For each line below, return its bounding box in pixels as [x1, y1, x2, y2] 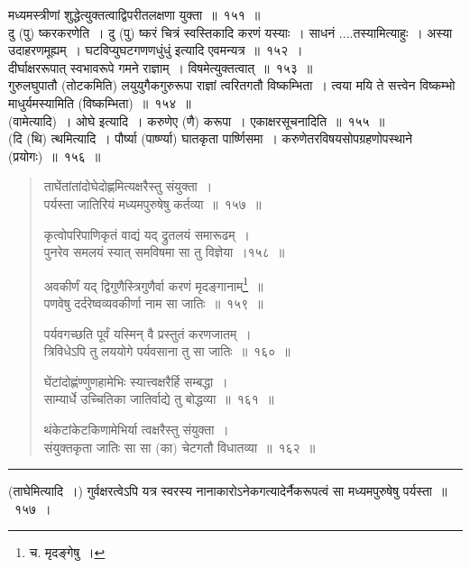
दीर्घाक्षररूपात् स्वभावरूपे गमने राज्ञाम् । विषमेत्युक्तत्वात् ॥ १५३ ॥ [8, 58, 313, 77]
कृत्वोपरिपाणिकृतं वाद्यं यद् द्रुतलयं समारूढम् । [43, 224, 250, 243]
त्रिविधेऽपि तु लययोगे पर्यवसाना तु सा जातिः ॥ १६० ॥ [43, 342, 290, 361]
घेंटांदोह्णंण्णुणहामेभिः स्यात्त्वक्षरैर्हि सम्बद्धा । [43, 371, 228, 390]
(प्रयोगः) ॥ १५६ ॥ [8, 146, 101, 165]
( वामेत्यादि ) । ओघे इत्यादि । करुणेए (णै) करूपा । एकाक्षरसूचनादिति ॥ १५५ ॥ [8, 111, 385, 130]
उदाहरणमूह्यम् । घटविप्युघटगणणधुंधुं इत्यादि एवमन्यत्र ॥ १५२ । [8, 41, 303, 60]
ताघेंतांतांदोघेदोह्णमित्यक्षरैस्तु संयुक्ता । [43, 177, 213, 196]
